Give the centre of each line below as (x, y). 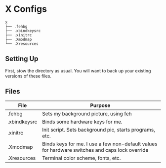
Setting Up (22, 59)
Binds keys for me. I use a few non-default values (100, 144)
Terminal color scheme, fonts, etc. (81, 158)
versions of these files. (28, 76)
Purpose (100, 105)
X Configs (26, 9)
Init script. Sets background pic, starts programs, (99, 130)
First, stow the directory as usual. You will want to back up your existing (78, 70)
